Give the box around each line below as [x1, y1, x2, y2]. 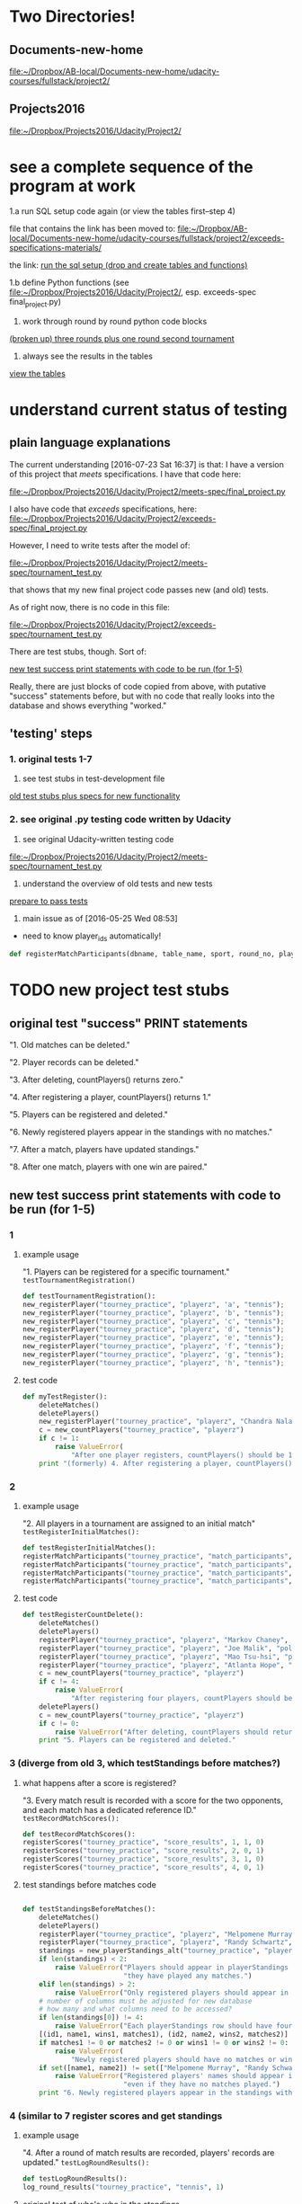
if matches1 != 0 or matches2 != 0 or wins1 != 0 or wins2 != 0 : [39, 2038, 289, 2047]
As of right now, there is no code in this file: [9, 601, 171, 612]
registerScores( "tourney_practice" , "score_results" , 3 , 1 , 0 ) [22, 1854, 265, 1864]
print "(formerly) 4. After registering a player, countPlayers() [39, 1459, 293, 1468]
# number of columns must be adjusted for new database [39, 1996, 253, 2005]
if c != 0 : [39, 1719, 80, 1728]
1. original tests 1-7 [9, 752, 93, 765]
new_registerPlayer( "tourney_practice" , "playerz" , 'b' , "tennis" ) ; [22, 1308, 285, 1318]
